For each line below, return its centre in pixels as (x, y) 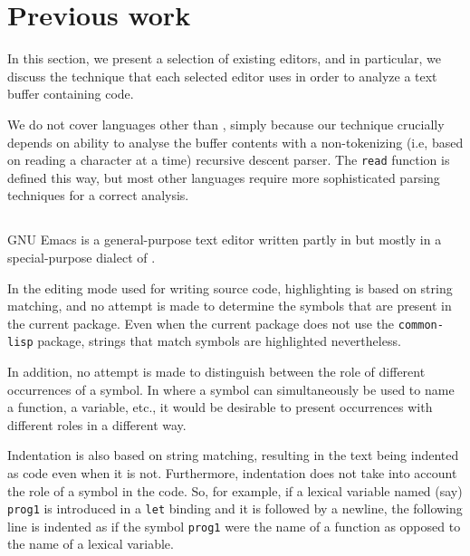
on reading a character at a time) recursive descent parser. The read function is (229, 160)
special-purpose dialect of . (82, 257)
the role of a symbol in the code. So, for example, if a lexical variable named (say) (235, 490)
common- (421, 325)
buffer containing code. (71, 94)
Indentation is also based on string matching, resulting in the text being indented (233, 455)
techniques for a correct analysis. (98, 195)
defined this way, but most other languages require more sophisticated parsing (224, 177)
